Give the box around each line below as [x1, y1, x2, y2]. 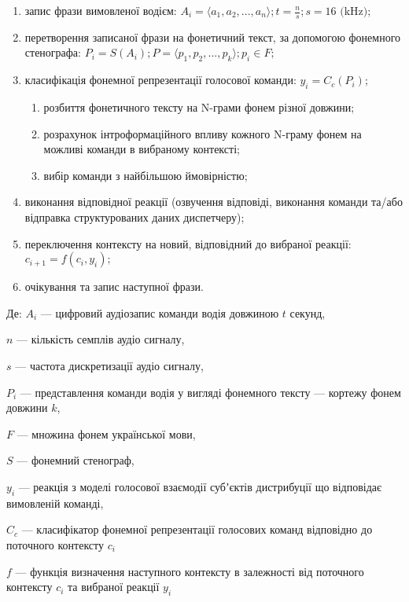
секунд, [289, 304, 326, 321]
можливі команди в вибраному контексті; [43, 141, 240, 157]
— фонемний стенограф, [17, 452, 134, 468]
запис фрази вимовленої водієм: [24, 2, 177, 18]
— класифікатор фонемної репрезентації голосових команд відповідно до [21, 521, 373, 538]
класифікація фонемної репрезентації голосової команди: [24, 72, 297, 88]
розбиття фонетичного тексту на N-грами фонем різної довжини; [43, 99, 355, 116]
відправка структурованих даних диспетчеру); [24, 208, 245, 225]
